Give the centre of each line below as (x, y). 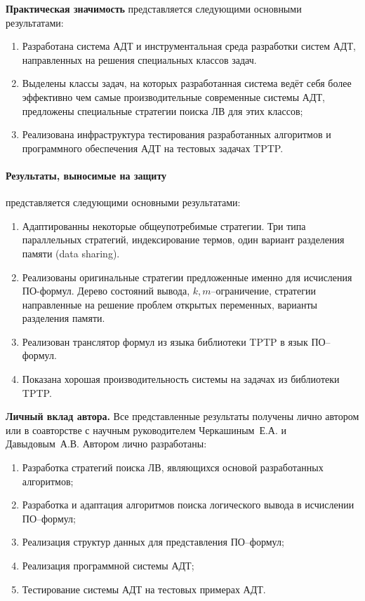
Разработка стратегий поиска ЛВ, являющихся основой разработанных (173, 467)
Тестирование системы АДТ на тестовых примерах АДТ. (144, 589)
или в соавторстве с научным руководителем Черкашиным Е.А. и (146, 430)
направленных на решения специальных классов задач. (139, 59)
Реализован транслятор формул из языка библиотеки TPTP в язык (165, 341)
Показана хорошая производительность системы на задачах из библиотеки (181, 379)
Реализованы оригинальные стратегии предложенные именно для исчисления (187, 277)
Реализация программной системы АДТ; (108, 566)
